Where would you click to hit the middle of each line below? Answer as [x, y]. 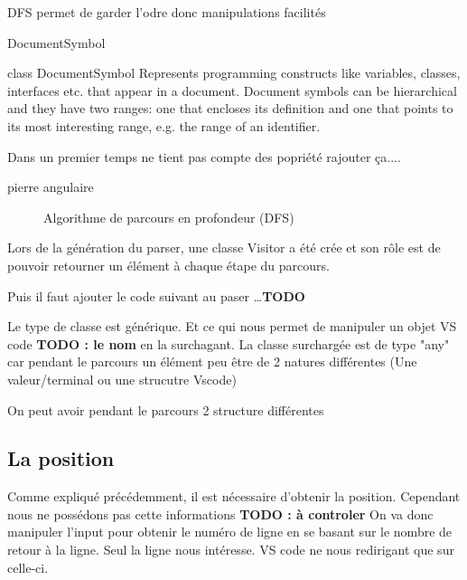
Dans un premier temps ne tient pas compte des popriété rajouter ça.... [204, 156]
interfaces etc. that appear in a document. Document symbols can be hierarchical [232, 90]
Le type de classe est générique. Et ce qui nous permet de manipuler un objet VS [232, 326]
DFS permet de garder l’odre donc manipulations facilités [167, 12]
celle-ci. [28, 567]
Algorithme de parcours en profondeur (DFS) [169, 217]
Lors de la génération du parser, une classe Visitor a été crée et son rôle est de [224, 247]
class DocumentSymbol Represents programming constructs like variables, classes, [234, 73]
